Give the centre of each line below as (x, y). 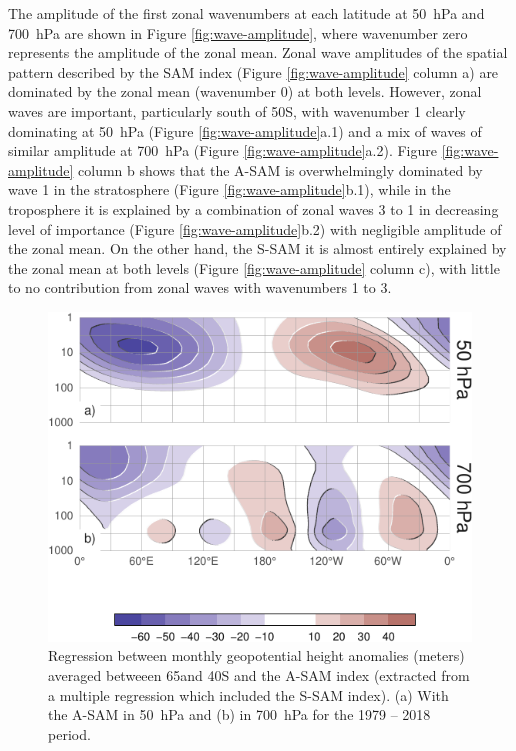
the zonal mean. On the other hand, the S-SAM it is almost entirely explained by (257, 248)
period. (69, 733)
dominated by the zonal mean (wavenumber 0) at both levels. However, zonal (245, 91)
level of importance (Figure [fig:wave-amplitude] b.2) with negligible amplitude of (255, 228)
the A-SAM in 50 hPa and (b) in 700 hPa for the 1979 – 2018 (239, 714)
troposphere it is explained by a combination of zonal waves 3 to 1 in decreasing (253, 208)
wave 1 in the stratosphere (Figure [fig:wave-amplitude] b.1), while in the (229, 189)
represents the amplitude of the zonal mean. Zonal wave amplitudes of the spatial (258, 52)
